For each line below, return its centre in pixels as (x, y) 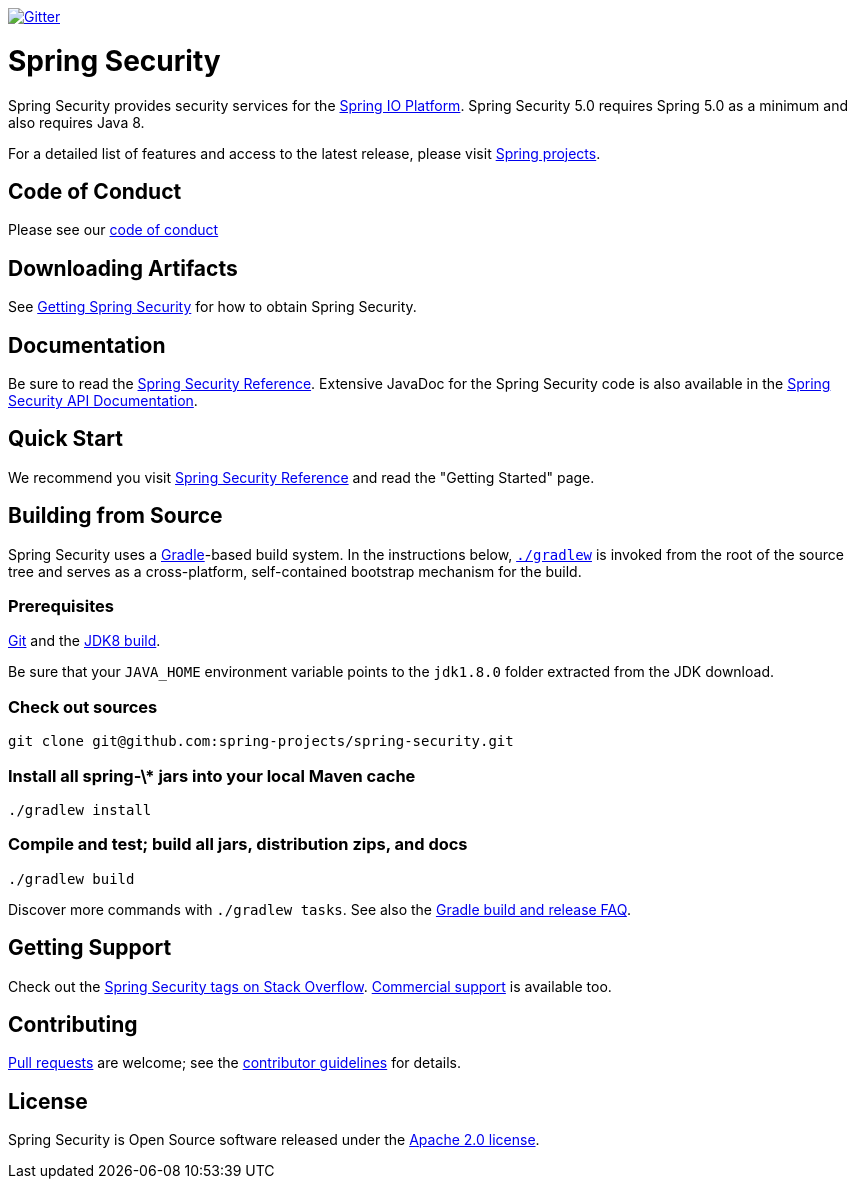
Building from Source (115, 516)
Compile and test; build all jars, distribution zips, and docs (238, 844)
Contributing (73, 1024)
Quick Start (65, 439)
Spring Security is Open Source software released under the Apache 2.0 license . (274, 1140)
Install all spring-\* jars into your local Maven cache (212, 775)
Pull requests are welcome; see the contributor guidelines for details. (234, 1063)
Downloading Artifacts (123, 268)
